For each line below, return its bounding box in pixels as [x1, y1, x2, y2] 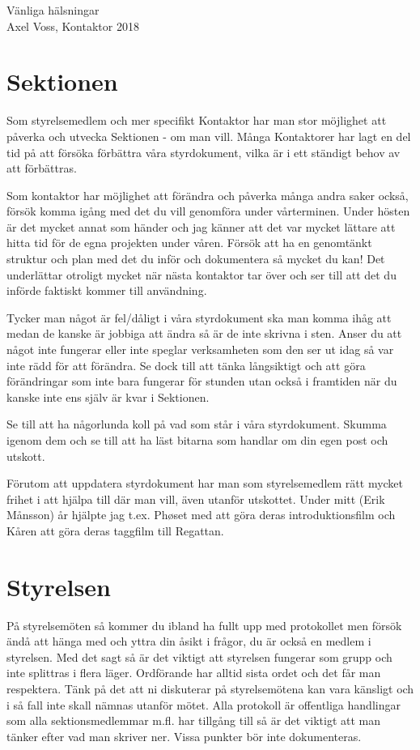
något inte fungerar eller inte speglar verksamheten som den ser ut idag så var [6, 341, 394, 358]
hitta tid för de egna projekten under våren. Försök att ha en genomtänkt [6, 234, 372, 251]
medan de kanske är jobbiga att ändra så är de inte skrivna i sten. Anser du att [6, 325, 402, 342]
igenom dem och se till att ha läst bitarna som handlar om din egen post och [6, 432, 388, 448]
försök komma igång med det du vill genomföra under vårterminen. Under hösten [6, 202, 410, 219]
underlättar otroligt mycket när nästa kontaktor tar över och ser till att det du [6, 266, 397, 283]
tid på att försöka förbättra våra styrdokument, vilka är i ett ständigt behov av [6, 143, 401, 160]
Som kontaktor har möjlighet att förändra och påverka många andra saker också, [6, 186, 409, 203]
